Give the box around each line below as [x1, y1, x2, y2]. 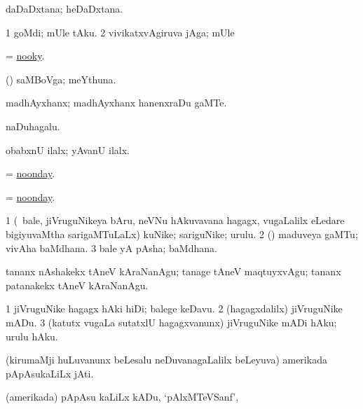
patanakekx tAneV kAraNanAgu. [6, 277, 149, 292]
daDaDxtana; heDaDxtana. [6, 1, 123, 15]
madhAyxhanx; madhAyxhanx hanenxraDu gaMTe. [6, 95, 227, 110]
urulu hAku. [6, 328, 58, 343]
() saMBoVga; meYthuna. [6, 71, 116, 86]
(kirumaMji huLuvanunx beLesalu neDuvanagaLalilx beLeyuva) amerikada [6, 352, 327, 367]
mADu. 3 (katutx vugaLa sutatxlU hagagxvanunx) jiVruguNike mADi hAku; [6, 314, 337, 329]
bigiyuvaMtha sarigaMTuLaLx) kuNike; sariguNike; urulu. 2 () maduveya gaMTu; [6, 226, 358, 241]
